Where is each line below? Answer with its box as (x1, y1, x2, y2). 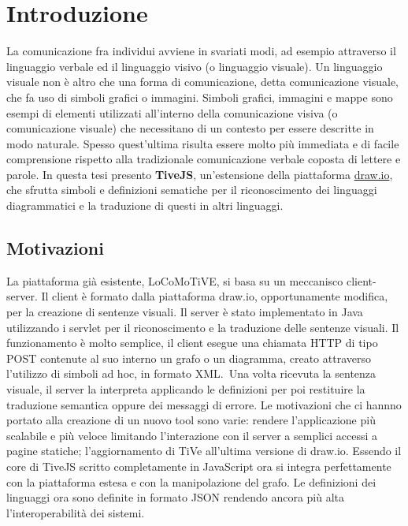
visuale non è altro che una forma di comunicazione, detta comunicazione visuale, (6, 73, 399, 90)
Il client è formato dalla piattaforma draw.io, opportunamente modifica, (41, 288, 388, 304)
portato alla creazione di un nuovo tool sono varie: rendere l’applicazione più (6, 412, 376, 428)
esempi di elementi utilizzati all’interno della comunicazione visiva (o (6, 104, 338, 121)
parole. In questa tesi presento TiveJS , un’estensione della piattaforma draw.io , (6, 166, 393, 182)
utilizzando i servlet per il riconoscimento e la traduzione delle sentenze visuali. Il (6, 319, 399, 335)
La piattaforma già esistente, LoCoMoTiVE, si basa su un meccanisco (6, 272, 343, 289)
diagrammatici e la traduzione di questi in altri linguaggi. (6, 197, 284, 214)
